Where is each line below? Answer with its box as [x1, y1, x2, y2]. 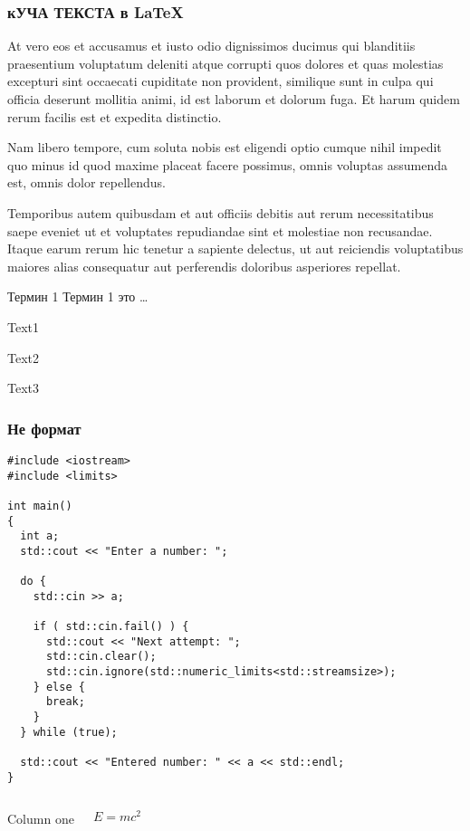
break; [45, 695, 85, 709]
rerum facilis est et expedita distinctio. [7, 107, 222, 126]
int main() [7, 499, 72, 512]
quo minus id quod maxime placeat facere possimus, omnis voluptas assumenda [7, 155, 447, 174]
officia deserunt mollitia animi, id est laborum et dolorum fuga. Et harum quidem [7, 90, 460, 108]
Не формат [7, 416, 82, 439]
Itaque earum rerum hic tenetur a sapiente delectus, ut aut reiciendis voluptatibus [7, 239, 464, 258]
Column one [7, 809, 74, 828]
